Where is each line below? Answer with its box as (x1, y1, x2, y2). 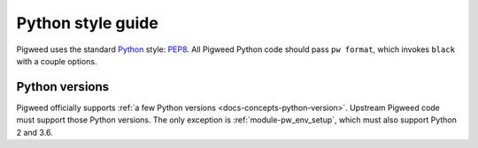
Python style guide (16, 13, 158, 33)
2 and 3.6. (16, 127, 53, 137)
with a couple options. (16, 55, 97, 66)
